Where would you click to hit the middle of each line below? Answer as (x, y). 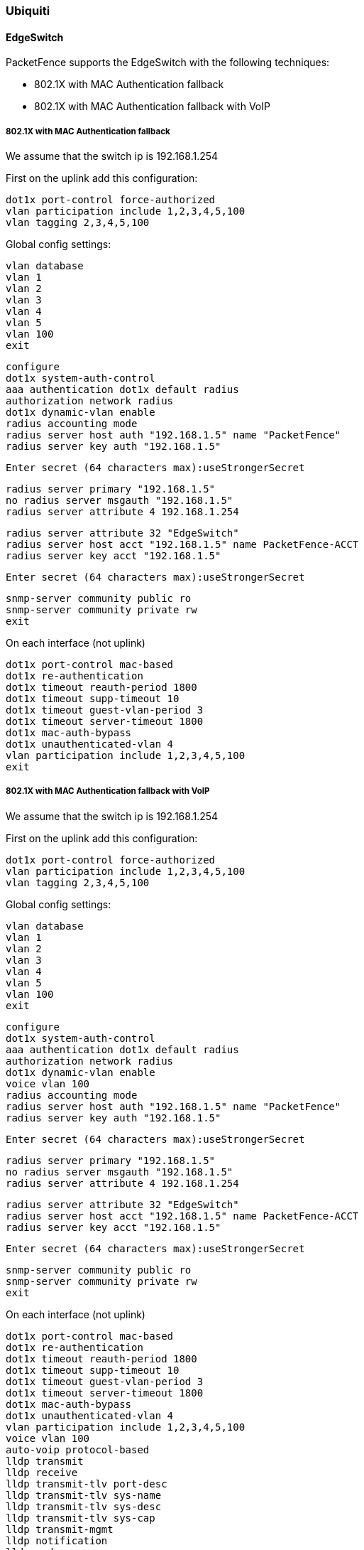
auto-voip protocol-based (78, 1449)
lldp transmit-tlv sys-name (84, 1495)
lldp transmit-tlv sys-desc (84, 1506)
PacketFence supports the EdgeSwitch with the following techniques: (168, 63)
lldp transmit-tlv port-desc (87, 1484)
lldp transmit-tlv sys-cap (81, 1518)
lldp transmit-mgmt (60, 1529)
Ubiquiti (28, 11)
